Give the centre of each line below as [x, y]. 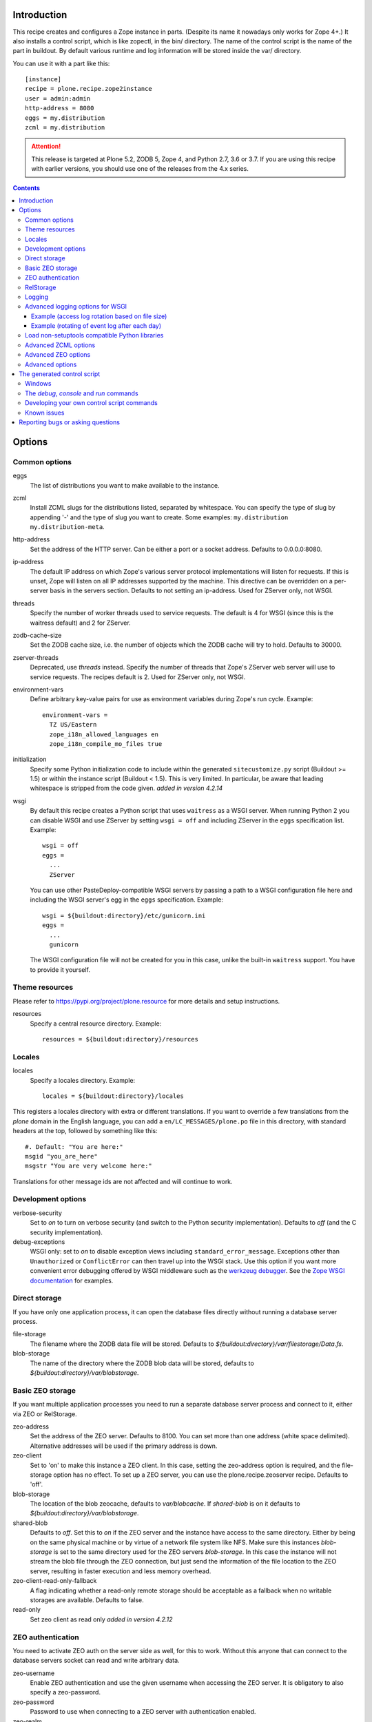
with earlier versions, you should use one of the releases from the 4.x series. [140, 169]
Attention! [46, 146]
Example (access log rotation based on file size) [99, 316]
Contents [27, 188]
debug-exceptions [39, 1242]
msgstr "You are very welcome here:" [89, 1166]
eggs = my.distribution [65, 118]
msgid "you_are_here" [61, 1156]
